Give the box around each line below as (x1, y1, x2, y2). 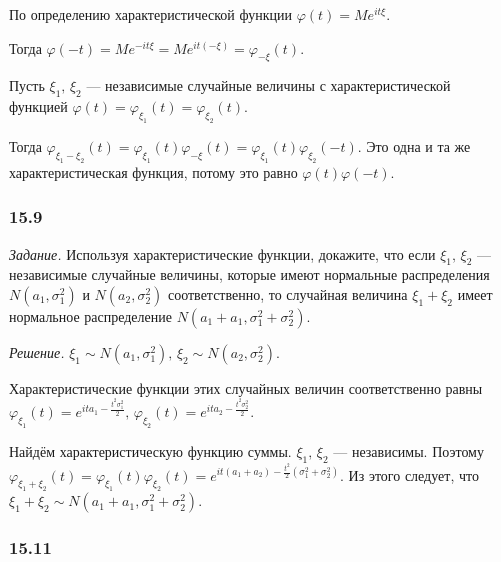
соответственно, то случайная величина (167, 283, 408, 304)
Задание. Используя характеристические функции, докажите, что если (9, 243, 436, 264)
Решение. (9, 341, 65, 362)
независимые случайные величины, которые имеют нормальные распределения (9, 264, 490, 285)
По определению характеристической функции (9, 4, 293, 24)
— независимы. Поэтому (333, 441, 484, 462)
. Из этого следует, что (340, 464, 479, 485)
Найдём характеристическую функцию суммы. (9, 441, 292, 462)
